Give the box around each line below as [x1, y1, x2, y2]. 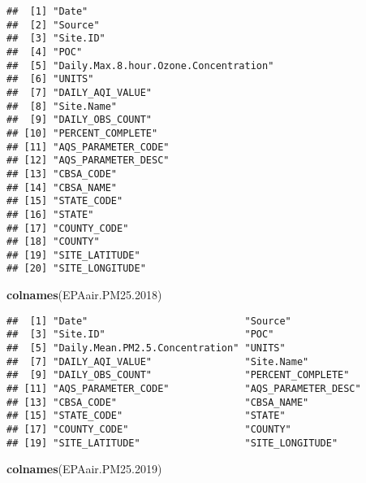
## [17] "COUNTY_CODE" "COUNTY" [6, 423, 291, 435]
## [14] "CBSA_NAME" [6, 181, 118, 194]
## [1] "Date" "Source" [6, 315, 291, 327]
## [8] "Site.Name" [6, 100, 118, 112]
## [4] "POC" [6, 46, 83, 58]
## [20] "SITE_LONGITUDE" [6, 263, 146, 275]
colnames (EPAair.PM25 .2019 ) [6, 460, 162, 477]
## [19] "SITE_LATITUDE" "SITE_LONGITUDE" [6, 437, 338, 449]
